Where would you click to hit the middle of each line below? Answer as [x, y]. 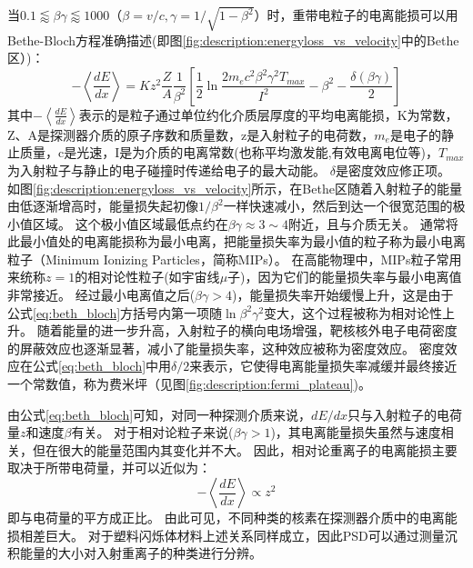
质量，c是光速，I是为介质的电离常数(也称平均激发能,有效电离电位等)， [229, 152]
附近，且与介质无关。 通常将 [373, 223]
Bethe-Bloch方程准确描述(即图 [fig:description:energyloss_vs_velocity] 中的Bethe [233, 40]
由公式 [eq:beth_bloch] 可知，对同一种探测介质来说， [160, 414]
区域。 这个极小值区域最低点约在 [130, 223]
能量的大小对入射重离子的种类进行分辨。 [141, 553]
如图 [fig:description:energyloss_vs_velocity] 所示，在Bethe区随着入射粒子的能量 [235, 188]
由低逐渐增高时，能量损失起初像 [103, 206]
